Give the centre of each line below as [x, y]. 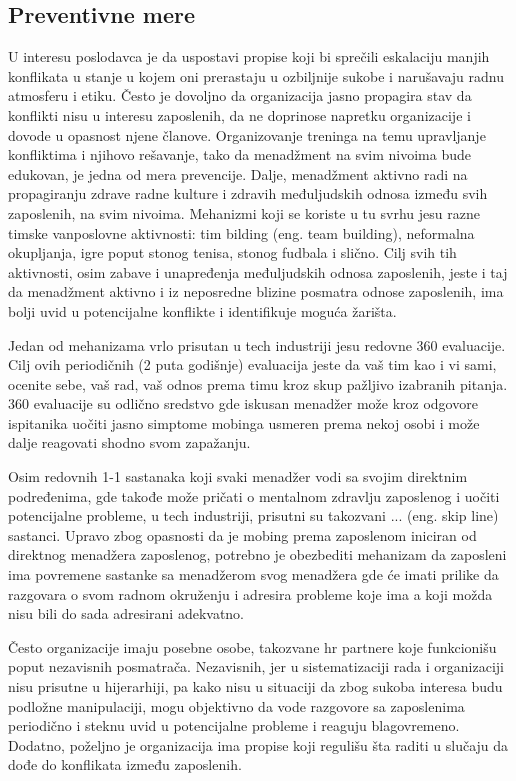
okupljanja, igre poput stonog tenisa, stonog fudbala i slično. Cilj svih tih [232, 252]
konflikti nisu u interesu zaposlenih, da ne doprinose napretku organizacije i [239, 114]
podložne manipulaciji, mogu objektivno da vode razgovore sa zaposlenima [236, 705]
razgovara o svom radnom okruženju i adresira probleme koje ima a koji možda [250, 593]
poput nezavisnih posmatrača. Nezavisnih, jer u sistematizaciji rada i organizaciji [256, 666]
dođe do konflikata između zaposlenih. [125, 764]
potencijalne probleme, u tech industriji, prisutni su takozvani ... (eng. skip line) [253, 515]
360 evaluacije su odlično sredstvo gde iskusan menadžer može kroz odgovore [243, 403]
